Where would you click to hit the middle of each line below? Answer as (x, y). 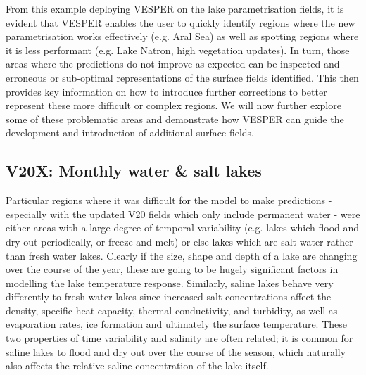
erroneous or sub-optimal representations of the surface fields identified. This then (182, 77)
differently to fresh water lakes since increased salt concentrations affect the (169, 297)
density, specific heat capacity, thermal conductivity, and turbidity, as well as (172, 310)
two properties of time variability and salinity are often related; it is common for (179, 338)
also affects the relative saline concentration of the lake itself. (137, 366)
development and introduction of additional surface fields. (130, 133)
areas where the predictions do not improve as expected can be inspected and (173, 64)
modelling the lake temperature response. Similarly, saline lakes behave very (170, 282)
